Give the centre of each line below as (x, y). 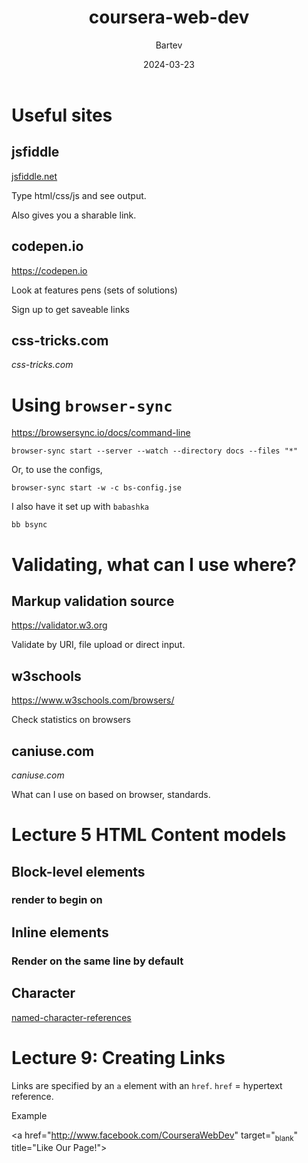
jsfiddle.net (34, 176)
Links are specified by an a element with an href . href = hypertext (147, 1085)
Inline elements (60, 932)
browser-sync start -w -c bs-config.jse (97, 488)
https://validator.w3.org (59, 625)
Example (29, 1115)
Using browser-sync (92, 405)
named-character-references (71, 1017)
